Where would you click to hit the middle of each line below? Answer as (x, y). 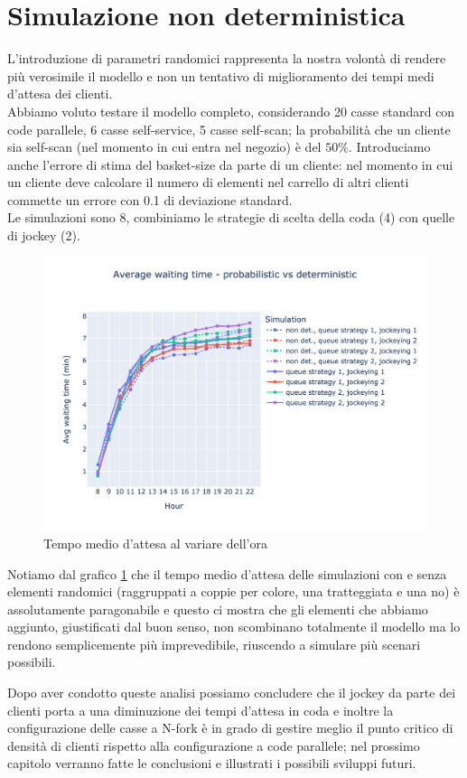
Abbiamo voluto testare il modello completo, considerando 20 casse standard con (231, 111)
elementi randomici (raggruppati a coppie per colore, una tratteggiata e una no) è (233, 591)
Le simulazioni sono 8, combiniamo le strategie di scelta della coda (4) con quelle (231, 217)
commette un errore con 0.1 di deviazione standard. (150, 199)
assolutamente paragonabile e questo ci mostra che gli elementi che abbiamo (218, 609)
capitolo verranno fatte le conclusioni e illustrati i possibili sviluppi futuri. (212, 763)
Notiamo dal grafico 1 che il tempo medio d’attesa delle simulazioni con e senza (227, 573)
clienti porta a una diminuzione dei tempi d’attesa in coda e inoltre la (201, 710)
